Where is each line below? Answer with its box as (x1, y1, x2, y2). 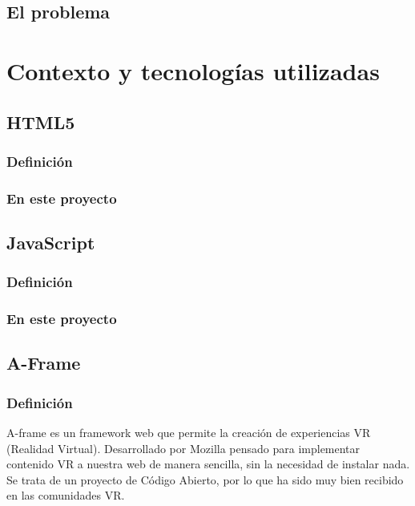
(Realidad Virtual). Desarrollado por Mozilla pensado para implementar (6, 439, 361, 456)
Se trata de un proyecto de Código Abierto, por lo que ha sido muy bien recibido (6, 471, 404, 488)
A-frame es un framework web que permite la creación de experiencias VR (6, 424, 371, 441)
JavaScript (6, 230, 95, 255)
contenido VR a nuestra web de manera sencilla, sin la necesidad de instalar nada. (6, 455, 410, 472)
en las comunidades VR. (6, 487, 125, 504)
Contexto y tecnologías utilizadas (6, 54, 380, 87)
